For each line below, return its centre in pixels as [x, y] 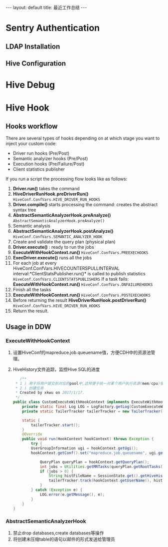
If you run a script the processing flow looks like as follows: [67, 179]
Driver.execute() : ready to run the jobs [53, 247]
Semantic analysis [31, 226]
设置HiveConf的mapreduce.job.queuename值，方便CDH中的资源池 [82, 352]
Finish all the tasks [32, 290]
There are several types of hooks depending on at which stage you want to [83, 138]
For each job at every [35, 263]
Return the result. [31, 311]
